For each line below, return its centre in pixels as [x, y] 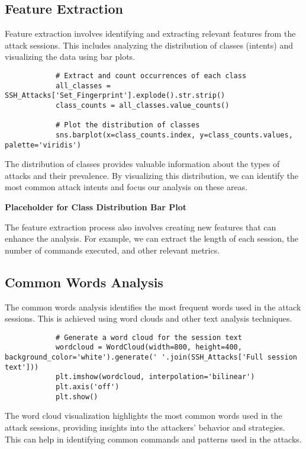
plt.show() [77, 397]
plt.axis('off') [87, 387]
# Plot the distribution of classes [128, 125]
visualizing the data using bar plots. [70, 57]
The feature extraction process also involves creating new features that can [141, 227]
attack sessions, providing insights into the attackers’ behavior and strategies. [145, 427]
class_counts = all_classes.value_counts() [142, 105]
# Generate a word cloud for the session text [149, 337]
